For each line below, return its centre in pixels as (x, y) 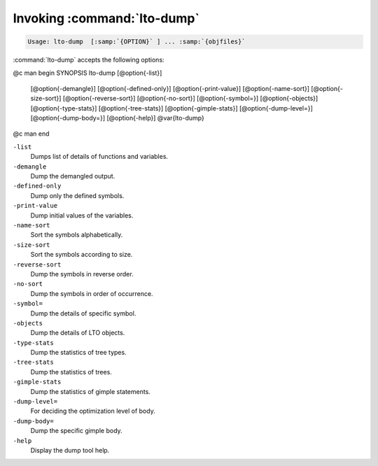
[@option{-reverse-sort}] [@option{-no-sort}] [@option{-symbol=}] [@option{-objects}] (190, 99)
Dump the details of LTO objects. (78, 333)
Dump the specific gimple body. (76, 431)
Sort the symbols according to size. (82, 255)
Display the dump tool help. (70, 450)
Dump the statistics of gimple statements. (90, 391)
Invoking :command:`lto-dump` (106, 18)
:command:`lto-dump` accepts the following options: (89, 60)
